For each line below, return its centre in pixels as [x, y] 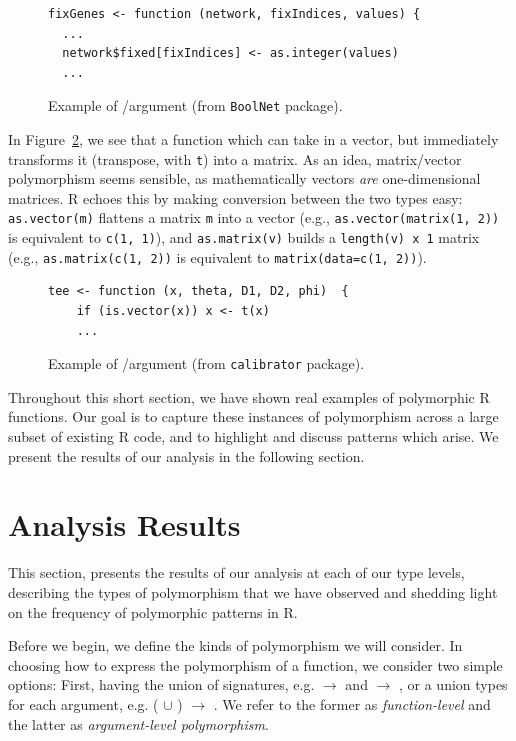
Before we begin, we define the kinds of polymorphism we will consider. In [235, 645]
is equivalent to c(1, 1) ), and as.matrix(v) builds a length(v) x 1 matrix [244, 237]
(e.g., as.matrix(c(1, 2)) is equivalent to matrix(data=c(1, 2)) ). [217, 256]
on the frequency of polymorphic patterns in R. [153, 611]
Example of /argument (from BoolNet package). [195, 105]
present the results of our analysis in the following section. [186, 455]
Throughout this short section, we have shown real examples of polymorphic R [249, 396]
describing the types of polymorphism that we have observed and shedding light [253, 591]
